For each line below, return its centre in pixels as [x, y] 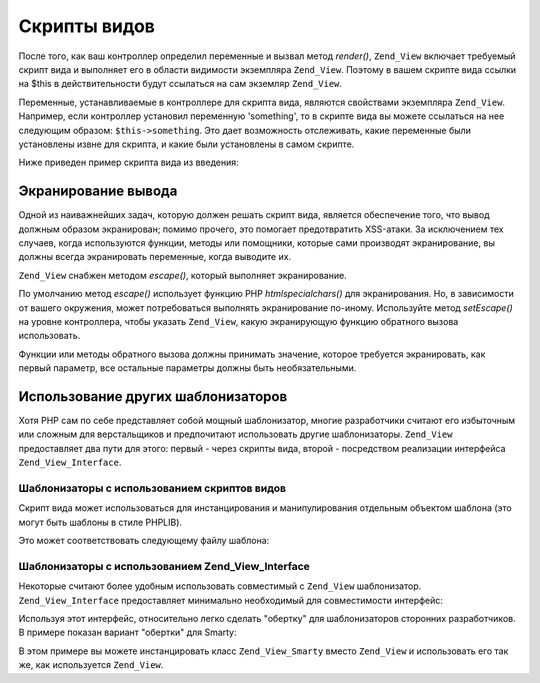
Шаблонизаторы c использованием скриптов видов [152, 488]
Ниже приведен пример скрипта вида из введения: [128, 162]
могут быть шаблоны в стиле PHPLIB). [100, 522]
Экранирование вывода [98, 191]
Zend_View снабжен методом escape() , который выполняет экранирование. [182, 275]
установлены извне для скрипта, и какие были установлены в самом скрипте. [186, 144]
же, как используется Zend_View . [91, 665]
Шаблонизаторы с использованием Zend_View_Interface [164, 566]
